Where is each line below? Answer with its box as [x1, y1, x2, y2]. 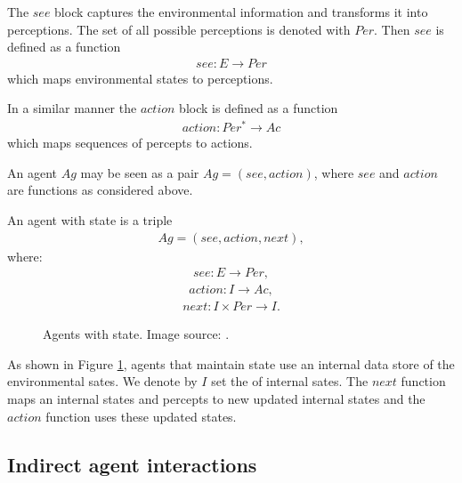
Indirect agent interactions [7, 450, 257, 478]
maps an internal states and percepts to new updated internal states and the [7, 389, 426, 407]
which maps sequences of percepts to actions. [7, 133, 253, 152]
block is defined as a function [179, 99, 338, 117]
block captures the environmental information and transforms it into [54, 3, 428, 20]
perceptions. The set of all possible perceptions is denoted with [7, 20, 351, 38]
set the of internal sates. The [211, 372, 369, 390]
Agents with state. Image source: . [43, 325, 230, 343]
